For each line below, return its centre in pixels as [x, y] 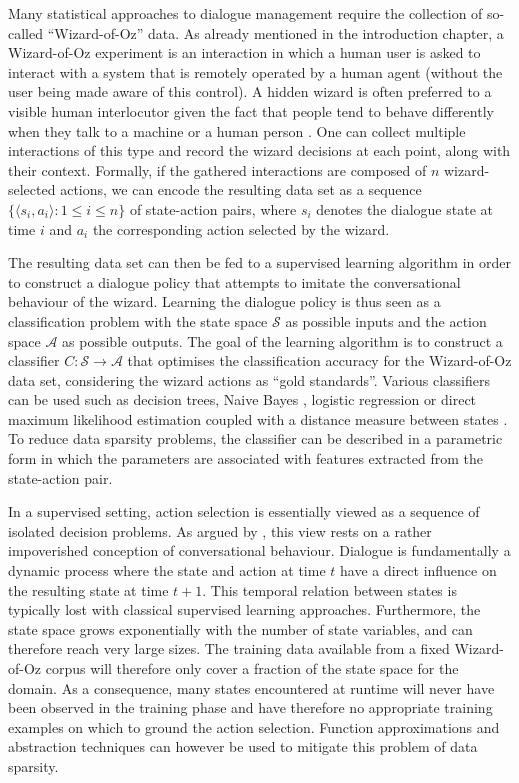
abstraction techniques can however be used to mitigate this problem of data [243, 746]
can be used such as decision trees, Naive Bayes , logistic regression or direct [242, 399]
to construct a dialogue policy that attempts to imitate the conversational [234, 281]
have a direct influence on [418, 570]
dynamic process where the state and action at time [167, 570]
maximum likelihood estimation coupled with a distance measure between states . [258, 418]
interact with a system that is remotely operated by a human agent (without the [255, 71]
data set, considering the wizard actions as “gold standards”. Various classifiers [249, 379]
